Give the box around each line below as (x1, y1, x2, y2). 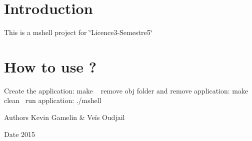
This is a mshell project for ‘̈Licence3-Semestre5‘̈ (4, 27, 152, 37)
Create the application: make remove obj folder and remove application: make (4, 85, 248, 95)
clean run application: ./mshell (4, 95, 101, 105)
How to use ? (4, 56, 97, 76)
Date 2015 (4, 128, 35, 139)
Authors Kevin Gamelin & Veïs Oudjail (4, 112, 125, 122)
